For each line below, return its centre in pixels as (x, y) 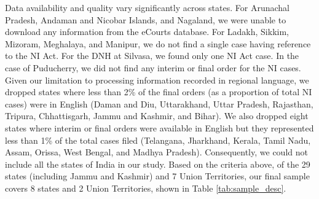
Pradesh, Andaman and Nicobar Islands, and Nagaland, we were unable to (146, 19)
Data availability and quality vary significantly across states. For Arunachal (147, 7)
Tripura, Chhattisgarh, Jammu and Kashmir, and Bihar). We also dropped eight (157, 116)
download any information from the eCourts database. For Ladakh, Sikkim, (147, 32)
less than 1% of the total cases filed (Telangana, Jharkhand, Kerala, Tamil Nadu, (158, 140)
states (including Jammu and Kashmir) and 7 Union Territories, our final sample (157, 176)
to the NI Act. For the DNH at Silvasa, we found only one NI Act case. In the (152, 56)
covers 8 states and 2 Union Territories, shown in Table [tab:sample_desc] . (146, 188)
